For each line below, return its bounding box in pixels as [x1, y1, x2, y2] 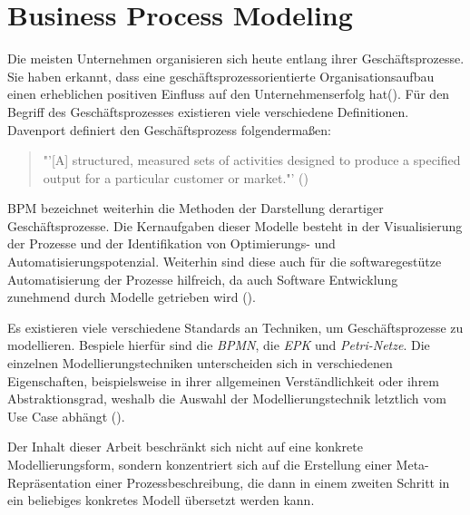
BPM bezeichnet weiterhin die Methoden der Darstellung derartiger [7, 199, 384, 218]
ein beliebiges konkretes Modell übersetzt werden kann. [7, 491, 315, 510]
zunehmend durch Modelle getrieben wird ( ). [7, 287, 256, 306]
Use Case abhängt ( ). [7, 406, 125, 425]
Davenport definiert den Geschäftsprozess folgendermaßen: [7, 120, 331, 139]
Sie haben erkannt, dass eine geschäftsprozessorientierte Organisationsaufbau [7, 66, 435, 85]
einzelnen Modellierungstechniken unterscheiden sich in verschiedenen [7, 354, 393, 373]
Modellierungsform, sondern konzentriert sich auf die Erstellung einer [7, 455, 392, 473]
